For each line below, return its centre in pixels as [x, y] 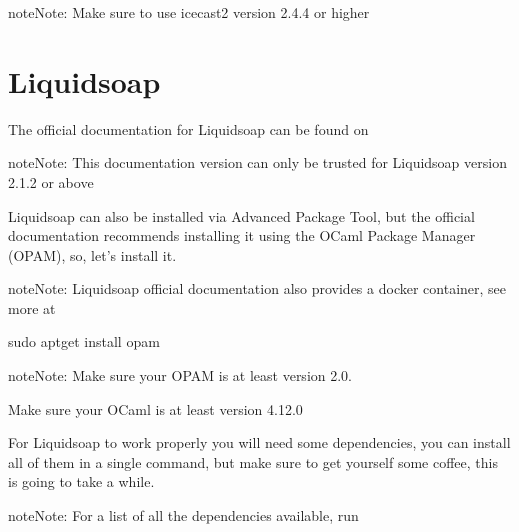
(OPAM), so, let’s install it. [92, 254]
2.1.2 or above [51, 181]
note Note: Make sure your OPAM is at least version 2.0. [180, 375]
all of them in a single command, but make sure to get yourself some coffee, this [253, 461]
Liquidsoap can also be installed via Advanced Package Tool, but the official [241, 215]
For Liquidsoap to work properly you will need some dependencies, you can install [259, 442]
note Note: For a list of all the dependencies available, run [183, 515]
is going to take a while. [81, 481]
